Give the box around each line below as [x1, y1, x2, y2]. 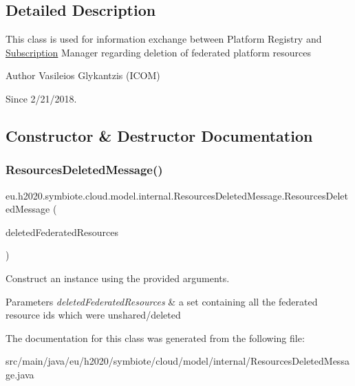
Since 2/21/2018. [6, 91, 77, 105]
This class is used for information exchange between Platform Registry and [6, 32, 322, 46]
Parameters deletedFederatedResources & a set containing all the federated [6, 294, 318, 308]
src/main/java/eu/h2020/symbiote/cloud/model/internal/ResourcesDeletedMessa [6, 354, 349, 368]
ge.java [6, 367, 34, 381]
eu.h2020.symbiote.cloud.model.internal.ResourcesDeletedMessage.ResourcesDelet [6, 188, 349, 202]
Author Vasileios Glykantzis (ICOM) [6, 68, 160, 83]
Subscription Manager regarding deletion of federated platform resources [6, 45, 311, 59]
